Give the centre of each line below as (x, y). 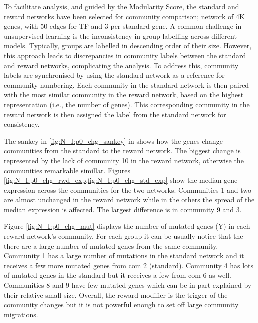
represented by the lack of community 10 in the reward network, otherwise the (124, 160)
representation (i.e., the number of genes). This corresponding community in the (127, 104)
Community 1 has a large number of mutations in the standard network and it (124, 256)
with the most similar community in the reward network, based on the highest (124, 95)
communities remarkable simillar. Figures (67, 170)
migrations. (21, 314)
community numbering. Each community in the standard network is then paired (127, 85)
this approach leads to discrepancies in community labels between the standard (125, 55)
